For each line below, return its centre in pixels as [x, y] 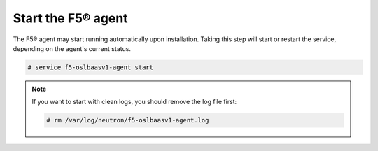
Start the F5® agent [71, 18]
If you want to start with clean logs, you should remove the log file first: [134, 102]
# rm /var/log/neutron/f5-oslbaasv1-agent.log [128, 120]
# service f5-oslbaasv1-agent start [91, 67]
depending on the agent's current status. [72, 48]
